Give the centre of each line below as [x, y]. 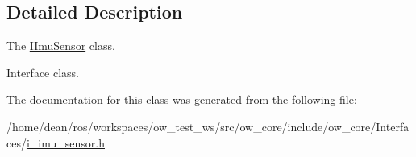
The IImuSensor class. [61, 45]
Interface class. [43, 72]
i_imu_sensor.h [65, 142]
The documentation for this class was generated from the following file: [182, 99]
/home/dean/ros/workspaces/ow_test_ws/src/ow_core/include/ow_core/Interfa [208, 126]
